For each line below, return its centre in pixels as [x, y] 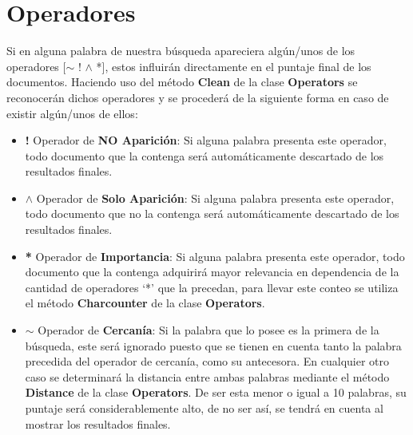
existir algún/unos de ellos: [72, 113]
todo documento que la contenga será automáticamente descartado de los [205, 155]
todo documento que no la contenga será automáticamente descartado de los [212, 214]
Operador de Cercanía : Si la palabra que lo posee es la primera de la [208, 330]
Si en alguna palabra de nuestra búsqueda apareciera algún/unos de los [181, 51]
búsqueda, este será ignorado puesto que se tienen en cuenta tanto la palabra [213, 345]
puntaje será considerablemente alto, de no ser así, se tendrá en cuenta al [204, 408]
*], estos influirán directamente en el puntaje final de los [234, 66]
